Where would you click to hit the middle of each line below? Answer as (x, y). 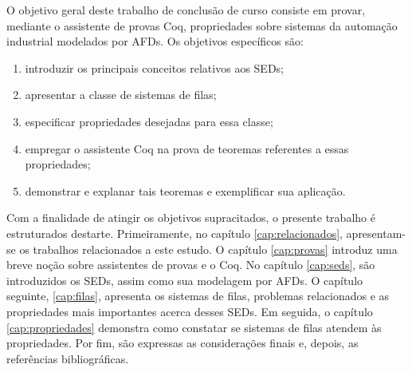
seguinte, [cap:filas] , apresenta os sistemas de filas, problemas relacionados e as (198, 296)
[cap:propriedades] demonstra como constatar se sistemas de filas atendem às (194, 327)
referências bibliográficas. (68, 358)
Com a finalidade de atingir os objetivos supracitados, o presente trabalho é (191, 218)
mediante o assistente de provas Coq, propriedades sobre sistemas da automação (202, 25)
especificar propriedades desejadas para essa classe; (149, 121)
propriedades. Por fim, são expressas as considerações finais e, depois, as (182, 343)
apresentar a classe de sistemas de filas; (121, 95)
